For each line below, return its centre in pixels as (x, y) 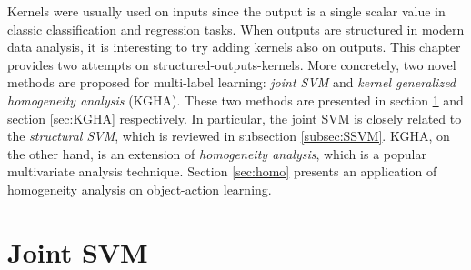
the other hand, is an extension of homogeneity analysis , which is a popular (217, 153)
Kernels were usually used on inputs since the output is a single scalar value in (226, 11)
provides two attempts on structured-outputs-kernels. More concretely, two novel (232, 64)
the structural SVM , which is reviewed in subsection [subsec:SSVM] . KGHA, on (229, 136)
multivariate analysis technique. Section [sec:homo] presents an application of (222, 171)
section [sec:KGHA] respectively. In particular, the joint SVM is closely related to (235, 118)
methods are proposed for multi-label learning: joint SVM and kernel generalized (232, 82)
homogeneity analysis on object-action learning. (140, 189)
